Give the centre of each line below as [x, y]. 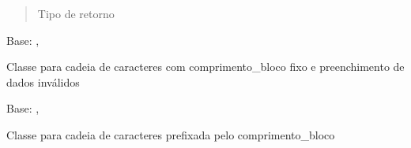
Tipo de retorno [76, 13]
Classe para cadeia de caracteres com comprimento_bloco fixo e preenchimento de [205, 67]
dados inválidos [43, 81]
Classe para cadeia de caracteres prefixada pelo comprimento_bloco [171, 134]
